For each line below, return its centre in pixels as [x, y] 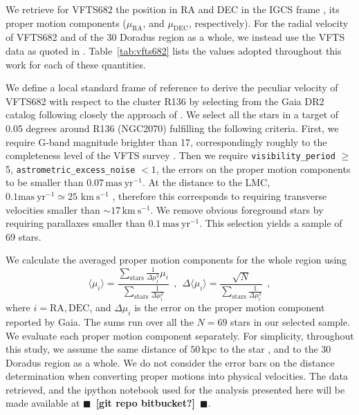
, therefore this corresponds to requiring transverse [220, 196]
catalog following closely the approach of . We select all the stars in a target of [172, 114]
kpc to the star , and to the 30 [266, 349]
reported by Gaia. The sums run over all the [100, 321]
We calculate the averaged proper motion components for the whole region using [176, 260]
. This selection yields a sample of [271, 223]
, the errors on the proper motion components [253, 168]
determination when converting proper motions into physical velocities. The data [177, 376]
